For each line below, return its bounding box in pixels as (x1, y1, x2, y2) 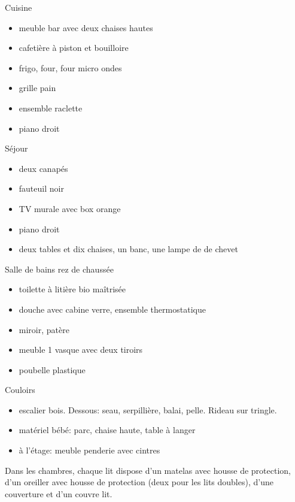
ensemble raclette (19, 101, 83, 114)
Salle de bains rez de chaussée (5, 262, 114, 275)
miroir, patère (19, 323, 69, 335)
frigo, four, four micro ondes (19, 61, 122, 74)
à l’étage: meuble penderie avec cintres (19, 444, 160, 456)
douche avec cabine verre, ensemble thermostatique (19, 303, 206, 315)
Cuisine (5, 1, 32, 13)
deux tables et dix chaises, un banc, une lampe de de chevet (19, 243, 238, 255)
